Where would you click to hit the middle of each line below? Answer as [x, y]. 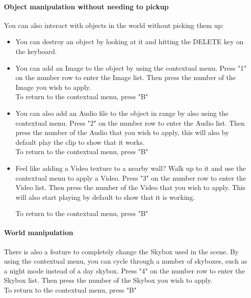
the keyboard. [36, 51]
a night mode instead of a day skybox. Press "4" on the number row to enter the [125, 270]
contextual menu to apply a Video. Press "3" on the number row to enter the [131, 177]
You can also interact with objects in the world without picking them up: [114, 25]
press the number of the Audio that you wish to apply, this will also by [122, 132]
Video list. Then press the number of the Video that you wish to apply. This [130, 187]
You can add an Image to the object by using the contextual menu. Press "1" [131, 68]
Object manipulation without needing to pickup [87, 6]
